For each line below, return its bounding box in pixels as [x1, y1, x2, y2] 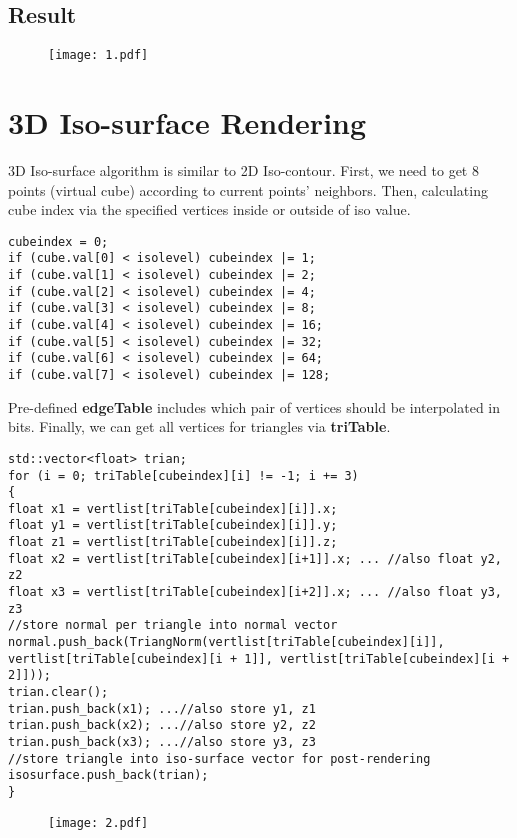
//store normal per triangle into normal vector [8, 618, 338, 633]
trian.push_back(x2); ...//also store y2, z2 [8, 718, 316, 733]
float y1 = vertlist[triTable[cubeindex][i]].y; [8, 518, 338, 533]
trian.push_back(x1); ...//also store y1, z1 [8, 701, 316, 716]
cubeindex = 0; [8, 234, 109, 249]
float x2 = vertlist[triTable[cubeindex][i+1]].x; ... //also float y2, [8, 551, 502, 566]
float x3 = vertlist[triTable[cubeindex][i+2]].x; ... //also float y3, [8, 585, 502, 600]
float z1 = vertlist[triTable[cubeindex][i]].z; [8, 535, 338, 550]
